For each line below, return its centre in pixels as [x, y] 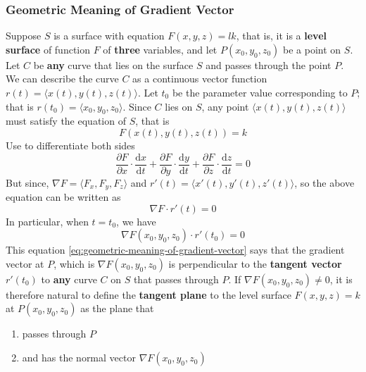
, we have [136, 221]
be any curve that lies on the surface [113, 64]
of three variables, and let [160, 49]
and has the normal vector [79, 358]
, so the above [324, 182]
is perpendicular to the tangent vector [255, 263]
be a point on [312, 49]
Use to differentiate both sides [70, 145]
